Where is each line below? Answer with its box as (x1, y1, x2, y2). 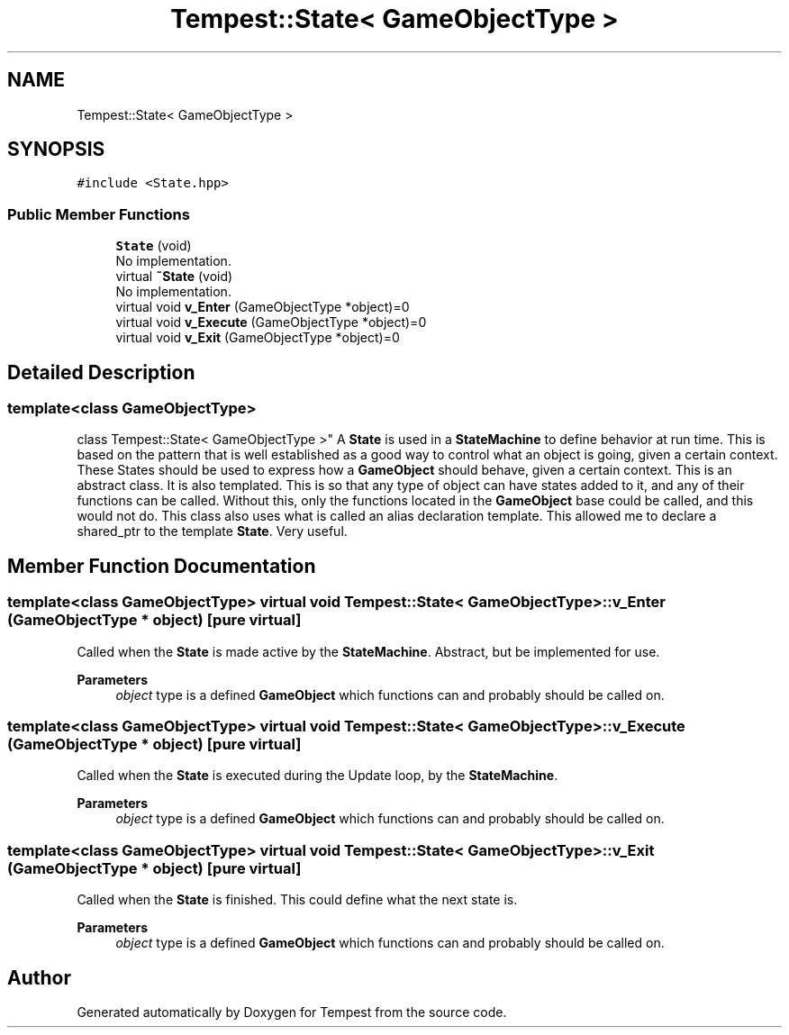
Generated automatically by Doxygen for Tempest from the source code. (77, 1003, 507, 1020)
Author (7, 966, 71, 989)
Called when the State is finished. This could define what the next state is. (77, 892, 518, 908)
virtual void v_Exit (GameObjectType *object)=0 (115, 330, 400, 346)
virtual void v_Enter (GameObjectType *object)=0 (115, 299, 410, 315)
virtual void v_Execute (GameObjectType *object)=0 (115, 314, 427, 331)
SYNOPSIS (7, 138, 105, 161)
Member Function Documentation (7, 554, 316, 577)
